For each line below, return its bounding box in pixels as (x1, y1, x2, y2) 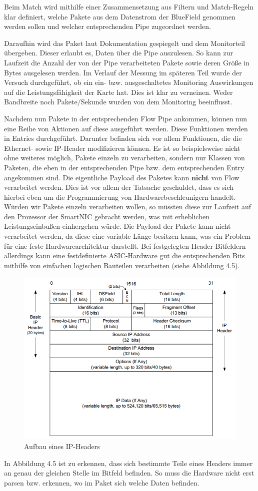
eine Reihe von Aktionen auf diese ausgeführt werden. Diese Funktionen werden (4, 123, 248, 133)
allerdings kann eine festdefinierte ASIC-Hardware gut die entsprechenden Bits (4, 250, 245, 261)
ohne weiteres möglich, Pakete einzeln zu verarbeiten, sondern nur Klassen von (4, 152, 245, 163)
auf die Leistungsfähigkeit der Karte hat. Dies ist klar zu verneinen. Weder (4, 86, 233, 97)
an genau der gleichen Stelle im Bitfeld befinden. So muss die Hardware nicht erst (4, 468, 254, 478)
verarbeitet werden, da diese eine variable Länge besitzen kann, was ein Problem (4, 231, 251, 241)
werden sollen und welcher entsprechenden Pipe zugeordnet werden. (4, 21, 211, 31)
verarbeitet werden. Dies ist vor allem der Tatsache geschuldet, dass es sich (4, 182, 234, 192)
